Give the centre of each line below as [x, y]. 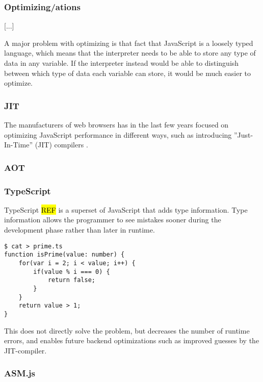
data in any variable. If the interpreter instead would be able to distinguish [122, 63]
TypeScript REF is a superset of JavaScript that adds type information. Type [126, 209]
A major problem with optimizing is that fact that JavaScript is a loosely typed [129, 43]
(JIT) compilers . [61, 145]
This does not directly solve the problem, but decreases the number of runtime [127, 330]
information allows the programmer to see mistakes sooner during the [113, 220]
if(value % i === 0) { [72, 272]
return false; [71, 280]
